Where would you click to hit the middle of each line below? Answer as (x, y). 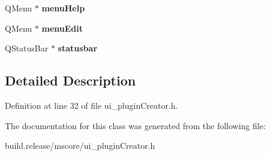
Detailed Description (70, 80)
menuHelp (63, 8)
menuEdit (62, 28)
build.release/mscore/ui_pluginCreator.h (80, 146)
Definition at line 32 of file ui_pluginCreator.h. (91, 105)
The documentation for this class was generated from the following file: (135, 125)
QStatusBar (27, 48)
